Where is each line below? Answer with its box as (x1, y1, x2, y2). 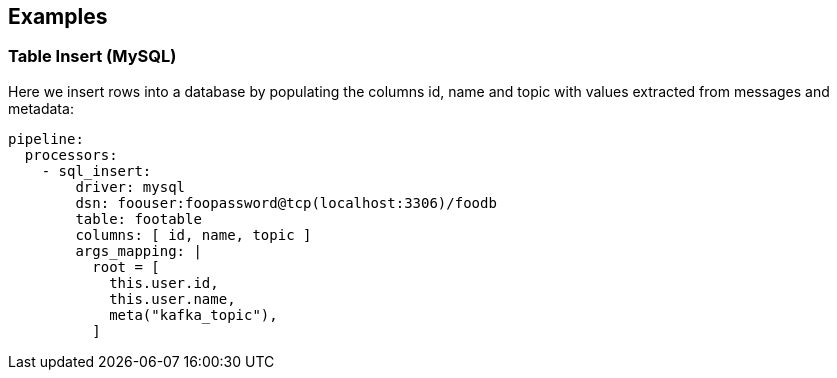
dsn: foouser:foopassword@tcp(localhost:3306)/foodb (75, 194, 497, 211)
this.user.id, (109, 274, 219, 291)
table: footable (75, 210, 202, 227)
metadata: (8, 99, 74, 117)
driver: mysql (75, 178, 186, 195)
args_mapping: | (75, 242, 202, 259)
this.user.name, (109, 290, 236, 307)
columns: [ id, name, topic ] (75, 226, 312, 243)
